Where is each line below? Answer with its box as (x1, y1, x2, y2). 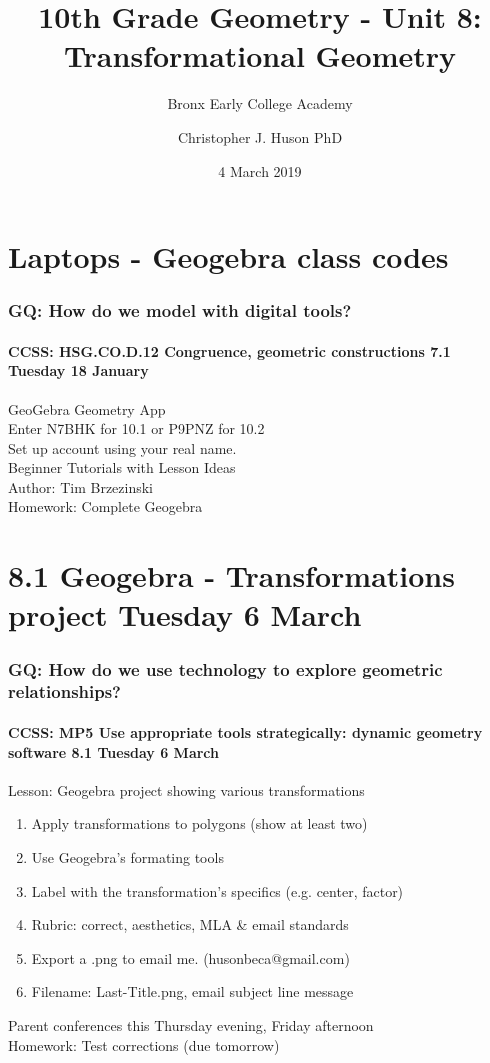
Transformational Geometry (63, 35, 457, 76)
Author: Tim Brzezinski (8, 476, 154, 497)
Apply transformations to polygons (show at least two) (31, 813, 368, 834)
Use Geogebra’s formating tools (31, 846, 224, 867)
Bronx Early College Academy (167, 93, 353, 114)
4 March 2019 (218, 160, 302, 181)
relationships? (8, 679, 121, 704)
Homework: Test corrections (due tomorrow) (8, 1034, 280, 1055)
